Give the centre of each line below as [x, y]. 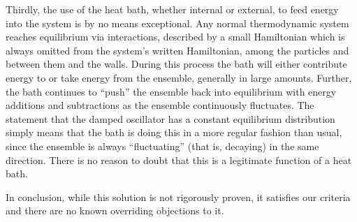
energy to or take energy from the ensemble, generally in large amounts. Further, [179, 77]
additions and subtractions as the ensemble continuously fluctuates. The [160, 105]
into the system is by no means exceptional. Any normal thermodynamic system [177, 23]
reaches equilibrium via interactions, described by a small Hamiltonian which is [175, 37]
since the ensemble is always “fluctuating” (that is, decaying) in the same [162, 146]
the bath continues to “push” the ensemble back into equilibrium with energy [171, 91]
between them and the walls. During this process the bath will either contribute [176, 64]
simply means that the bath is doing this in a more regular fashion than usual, [174, 132]
